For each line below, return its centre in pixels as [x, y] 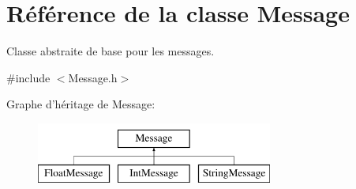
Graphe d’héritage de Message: [81, 104]
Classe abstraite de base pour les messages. [111, 51]
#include [28, 77]
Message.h [93, 77]
